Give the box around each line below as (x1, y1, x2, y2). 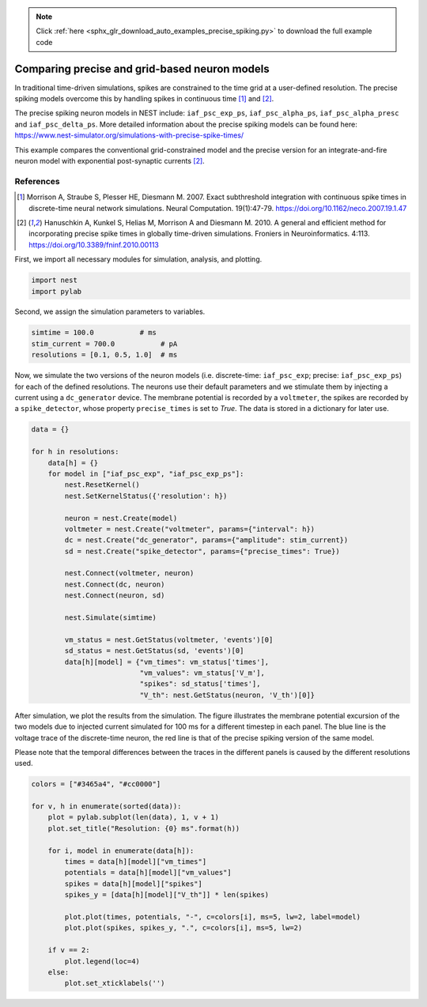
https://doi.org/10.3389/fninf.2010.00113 (28, 239, 160, 249)
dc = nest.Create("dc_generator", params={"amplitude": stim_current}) (64, 536, 349, 545)
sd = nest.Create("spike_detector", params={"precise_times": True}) (64, 546, 340, 556)
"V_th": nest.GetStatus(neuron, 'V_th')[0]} (139, 690, 316, 700)
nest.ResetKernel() (64, 481, 140, 489)
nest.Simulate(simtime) (64, 613, 157, 622)
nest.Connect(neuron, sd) (64, 591, 165, 600)
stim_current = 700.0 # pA (31, 339, 178, 348)
